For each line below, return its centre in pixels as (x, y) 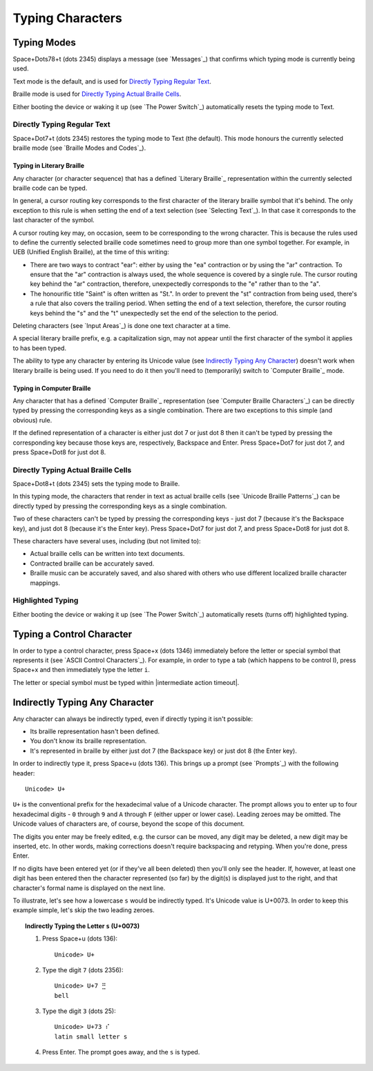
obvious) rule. (32, 420)
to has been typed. (40, 348)
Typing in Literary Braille (49, 166)
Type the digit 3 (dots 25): (79, 1011)
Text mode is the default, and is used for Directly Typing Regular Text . (112, 81)
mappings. (45, 583)
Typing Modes (44, 42)
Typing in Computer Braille (52, 388)
